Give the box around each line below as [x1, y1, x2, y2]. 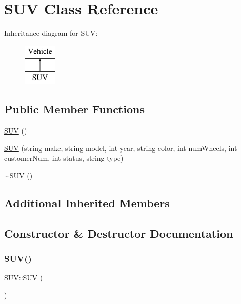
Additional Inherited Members [4, 195, 170, 211]
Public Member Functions [4, 101, 145, 117]
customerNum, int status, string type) [4, 153, 124, 163]
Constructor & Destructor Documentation [4, 225, 233, 241]
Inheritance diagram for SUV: [4, 28, 98, 39]
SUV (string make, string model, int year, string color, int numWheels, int [4, 142, 237, 153]
